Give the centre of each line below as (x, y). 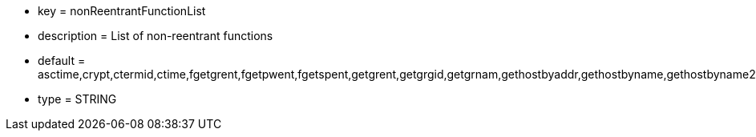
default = (62, 60)
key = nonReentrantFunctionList (122, 11)
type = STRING (77, 99)
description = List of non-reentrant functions (156, 36)
